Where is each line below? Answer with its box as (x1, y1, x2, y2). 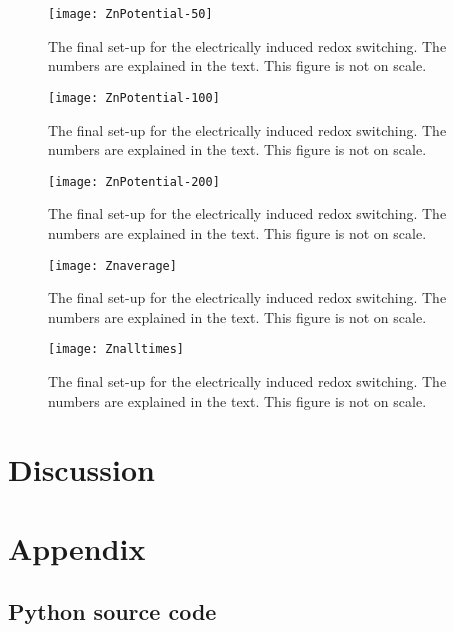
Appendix (8, 527, 146, 568)
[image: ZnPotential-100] (48, 90, 220, 105)
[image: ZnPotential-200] (48, 174, 220, 189)
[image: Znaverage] (48, 258, 177, 273)
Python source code (8, 596, 217, 627)
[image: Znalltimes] (48, 342, 185, 357)
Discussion (8, 449, 155, 490)
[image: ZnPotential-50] (48, 7, 213, 21)
